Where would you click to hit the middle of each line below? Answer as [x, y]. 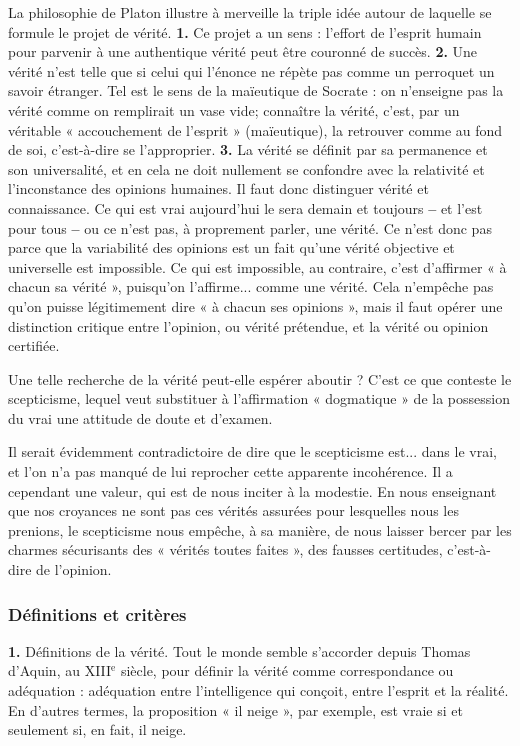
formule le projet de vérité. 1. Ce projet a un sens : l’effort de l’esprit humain [245, 31]
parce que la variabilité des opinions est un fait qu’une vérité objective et [231, 247]
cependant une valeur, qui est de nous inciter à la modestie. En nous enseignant [252, 490]
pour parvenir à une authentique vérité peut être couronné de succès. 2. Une [243, 51]
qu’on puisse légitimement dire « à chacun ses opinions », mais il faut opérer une [255, 305]
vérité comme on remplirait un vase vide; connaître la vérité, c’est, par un [234, 109]
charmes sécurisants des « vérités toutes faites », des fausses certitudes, [225, 549]
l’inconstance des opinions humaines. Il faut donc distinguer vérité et [218, 188]
